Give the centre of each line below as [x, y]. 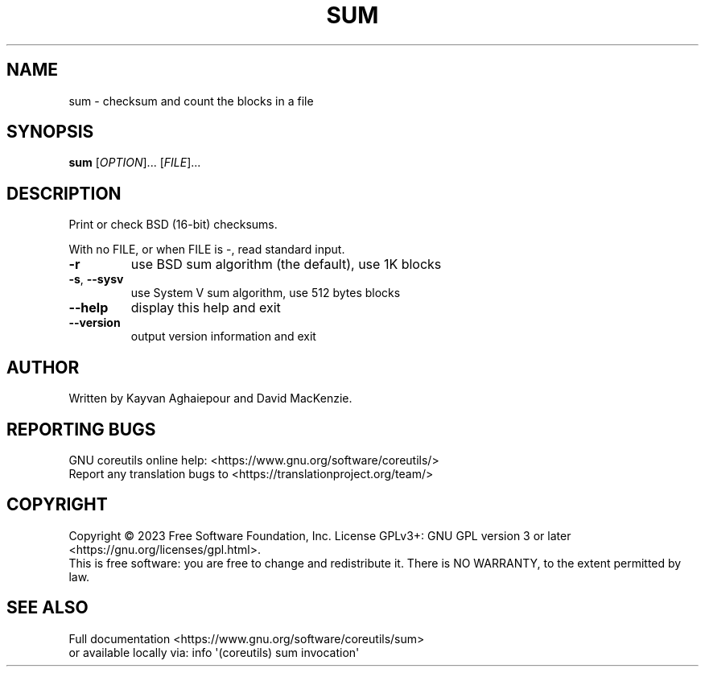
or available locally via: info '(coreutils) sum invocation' [214, 652]
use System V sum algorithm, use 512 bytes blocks [266, 293]
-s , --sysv [96, 279]
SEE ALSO [47, 608]
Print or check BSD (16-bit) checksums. [173, 225]
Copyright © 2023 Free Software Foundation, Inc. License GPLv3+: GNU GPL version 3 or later [320, 535]
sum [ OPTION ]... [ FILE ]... [135, 163]
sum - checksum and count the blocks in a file [191, 101]
